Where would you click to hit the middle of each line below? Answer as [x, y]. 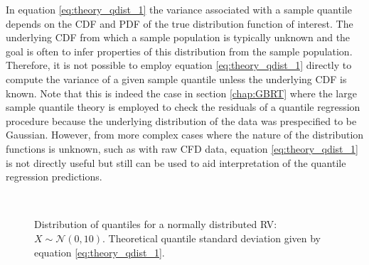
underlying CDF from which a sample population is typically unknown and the [178, 37]
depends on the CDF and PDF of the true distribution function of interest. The [180, 23]
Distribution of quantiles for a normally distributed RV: [156, 224]
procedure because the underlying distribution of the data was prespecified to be [181, 120]
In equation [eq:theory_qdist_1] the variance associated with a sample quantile [179, 9]
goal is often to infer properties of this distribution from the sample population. [179, 51]
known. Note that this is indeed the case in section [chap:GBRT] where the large [181, 93]
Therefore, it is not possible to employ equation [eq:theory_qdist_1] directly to [179, 65]
